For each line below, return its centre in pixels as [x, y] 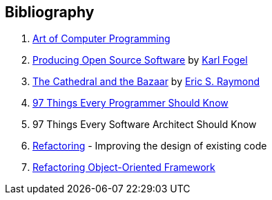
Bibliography [50, 12]
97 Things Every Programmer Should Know [130, 103]
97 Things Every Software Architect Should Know [145, 125]
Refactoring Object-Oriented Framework [124, 167]
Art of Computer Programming [101, 39]
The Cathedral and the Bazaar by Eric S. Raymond [146, 82]
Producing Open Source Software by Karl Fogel [140, 60]
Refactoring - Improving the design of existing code [150, 146]
